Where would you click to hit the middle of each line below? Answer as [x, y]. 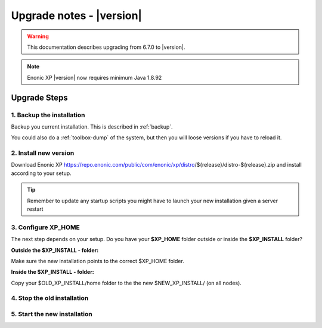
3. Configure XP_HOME [45, 227]
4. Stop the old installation [50, 298]
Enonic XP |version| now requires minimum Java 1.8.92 [95, 77]
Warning [38, 36]
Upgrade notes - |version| [77, 15]
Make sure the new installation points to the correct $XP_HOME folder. [97, 261]
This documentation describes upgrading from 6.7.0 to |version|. [106, 47]
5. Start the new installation [52, 314]
